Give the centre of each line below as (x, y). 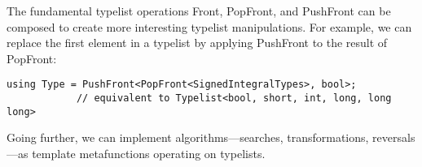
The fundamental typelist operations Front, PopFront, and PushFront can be (199, 11)
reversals (394, 137)
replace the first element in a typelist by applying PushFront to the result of (197, 43)
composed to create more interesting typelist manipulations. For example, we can (209, 26)
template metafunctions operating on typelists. (149, 153)
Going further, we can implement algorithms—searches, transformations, (188, 137)
